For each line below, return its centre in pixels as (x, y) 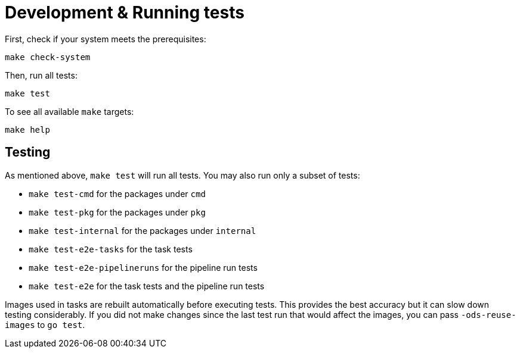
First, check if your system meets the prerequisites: (106, 39)
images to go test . (45, 324)
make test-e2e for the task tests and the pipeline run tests (147, 286)
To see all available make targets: (69, 111)
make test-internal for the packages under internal (143, 230)
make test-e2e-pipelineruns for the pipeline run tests (143, 267)
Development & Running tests (125, 13)
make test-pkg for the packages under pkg (117, 212)
